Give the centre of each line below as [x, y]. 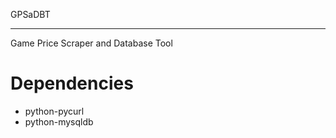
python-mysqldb [59, 121]
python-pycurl [54, 111]
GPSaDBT [30, 14]
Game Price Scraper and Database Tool [91, 43]
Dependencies [72, 83]
